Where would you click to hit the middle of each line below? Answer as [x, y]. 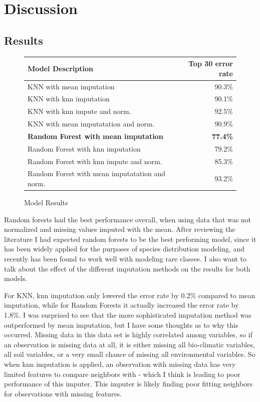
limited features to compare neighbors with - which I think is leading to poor [122, 374]
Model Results [46, 203]
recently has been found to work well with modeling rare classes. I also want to [125, 259]
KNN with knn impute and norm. [79, 111]
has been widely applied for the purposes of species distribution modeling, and [124, 249]
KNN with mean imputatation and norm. [91, 124]
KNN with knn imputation [69, 99]
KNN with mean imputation [71, 86]
